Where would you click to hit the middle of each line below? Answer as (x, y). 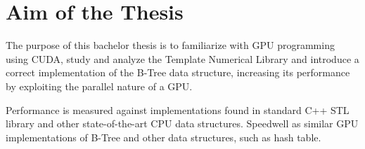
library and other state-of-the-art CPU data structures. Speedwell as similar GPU (182, 123)
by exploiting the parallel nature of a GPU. (99, 86)
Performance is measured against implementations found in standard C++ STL (178, 109)
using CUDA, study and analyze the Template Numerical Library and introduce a (182, 58)
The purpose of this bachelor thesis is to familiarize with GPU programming (170, 45)
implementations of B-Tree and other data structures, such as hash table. (164, 137)
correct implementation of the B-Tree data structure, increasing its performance (178, 72)
